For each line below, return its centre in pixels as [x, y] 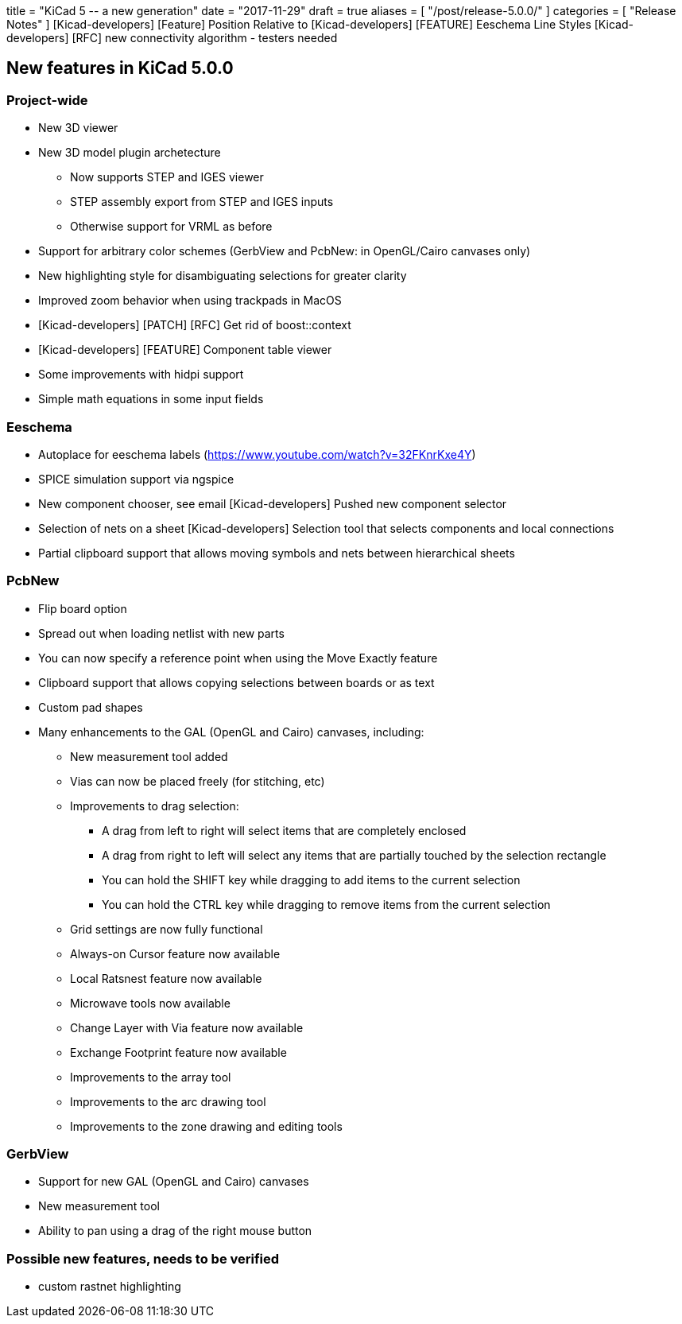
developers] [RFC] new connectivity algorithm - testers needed [172, 38]
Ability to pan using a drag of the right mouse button [175, 1231]
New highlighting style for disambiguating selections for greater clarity [223, 276]
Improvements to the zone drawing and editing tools [206, 1126]
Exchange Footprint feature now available [178, 1052]
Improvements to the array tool [151, 1077]
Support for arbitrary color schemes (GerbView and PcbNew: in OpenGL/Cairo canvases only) [285, 251]
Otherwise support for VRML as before [171, 227]
